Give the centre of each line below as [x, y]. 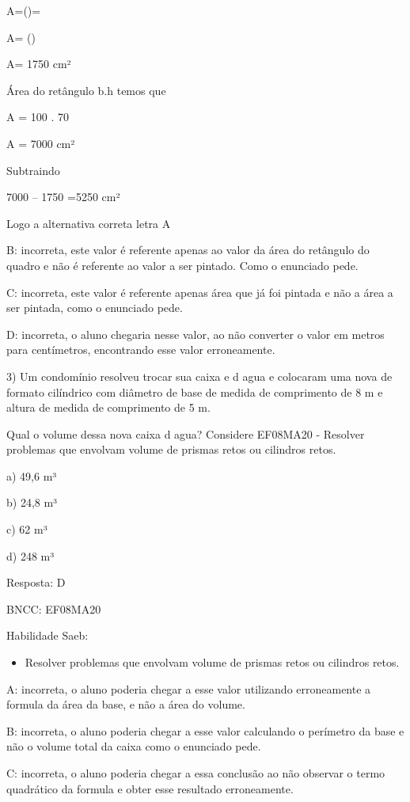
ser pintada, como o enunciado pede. [95, 308]
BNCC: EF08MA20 [54, 608]
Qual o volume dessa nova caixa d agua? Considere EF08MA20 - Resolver [186, 433]
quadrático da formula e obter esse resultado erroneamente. [150, 788]
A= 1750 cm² [39, 64]
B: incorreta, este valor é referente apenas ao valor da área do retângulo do [188, 250]
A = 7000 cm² [41, 143]
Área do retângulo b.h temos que [86, 90]
